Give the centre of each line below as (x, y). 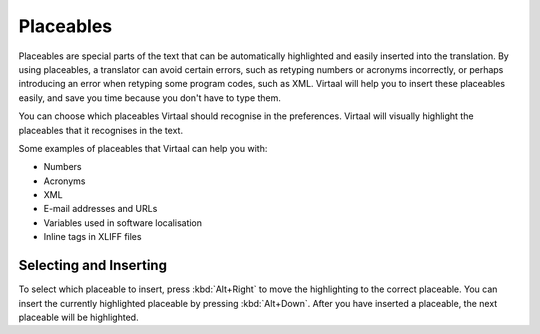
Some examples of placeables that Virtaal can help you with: (143, 148)
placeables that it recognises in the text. (101, 130)
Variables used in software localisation (123, 222)
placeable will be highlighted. (78, 317)
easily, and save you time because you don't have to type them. (150, 97)
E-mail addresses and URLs (100, 209)
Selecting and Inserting (92, 265)
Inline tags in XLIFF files (92, 237)
